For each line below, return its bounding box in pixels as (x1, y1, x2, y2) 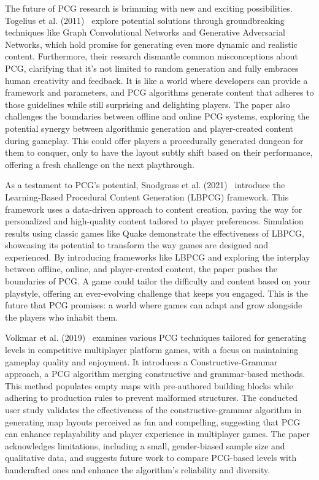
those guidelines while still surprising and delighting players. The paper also (5, 97, 290, 110)
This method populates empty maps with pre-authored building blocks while (5, 379, 293, 392)
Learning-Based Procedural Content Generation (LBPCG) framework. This (5, 190, 289, 203)
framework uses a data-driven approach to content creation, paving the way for (5, 202, 302, 215)
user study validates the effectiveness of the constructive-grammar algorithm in (5, 403, 302, 416)
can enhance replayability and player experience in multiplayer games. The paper (5, 427, 310, 440)
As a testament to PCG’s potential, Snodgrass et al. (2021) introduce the (5, 178, 285, 191)
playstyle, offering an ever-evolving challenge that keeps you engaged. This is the (5, 286, 308, 299)
